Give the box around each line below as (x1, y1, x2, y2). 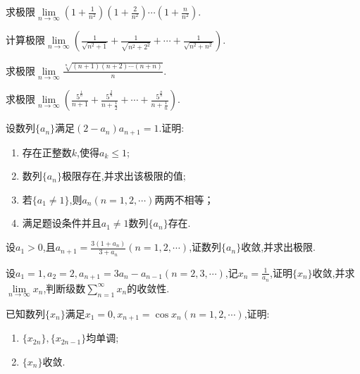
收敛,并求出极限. (241, 239, 316, 254)
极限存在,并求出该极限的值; (61, 168, 186, 183)
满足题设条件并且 (22, 216, 101, 230)
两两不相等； (154, 192, 214, 206)
